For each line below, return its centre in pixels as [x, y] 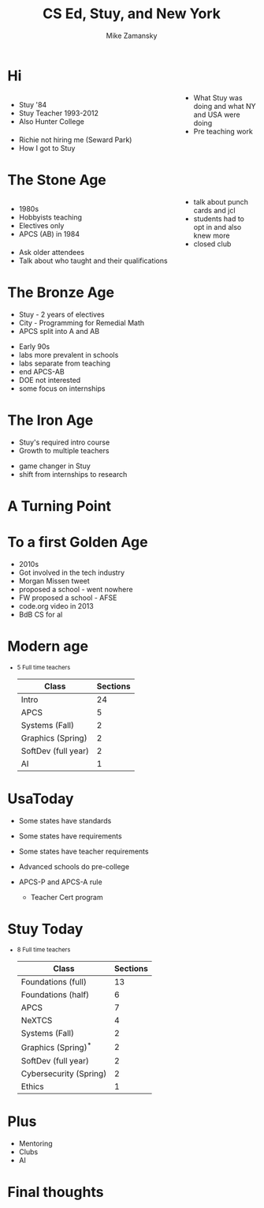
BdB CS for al [41, 614]
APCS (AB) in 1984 [49, 234]
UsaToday [41, 799]
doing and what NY [225, 106]
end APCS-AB [41, 371]
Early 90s [34, 346]
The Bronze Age [61, 292]
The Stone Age [57, 180]
